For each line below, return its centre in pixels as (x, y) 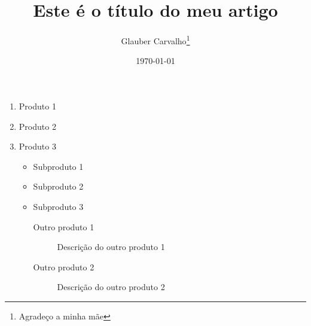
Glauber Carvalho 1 (155, 40)
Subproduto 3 (58, 206)
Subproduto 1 (58, 166)
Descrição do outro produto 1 (111, 247)
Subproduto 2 (58, 186)
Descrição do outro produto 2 (111, 287)
